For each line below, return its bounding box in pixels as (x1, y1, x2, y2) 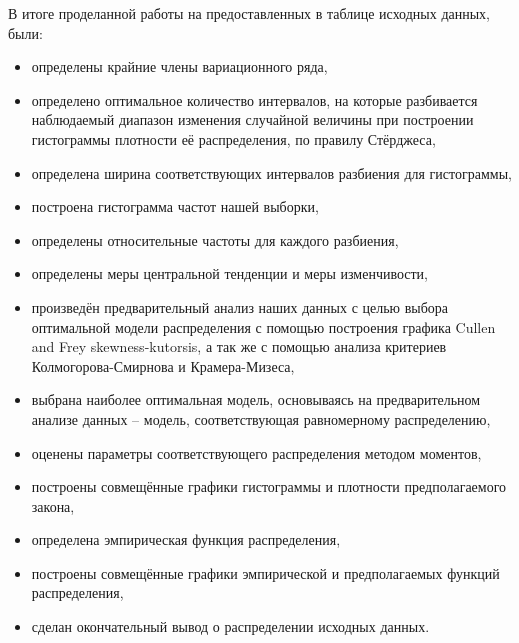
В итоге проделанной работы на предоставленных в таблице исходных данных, (8, 3, 491, 23)
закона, (31, 495, 75, 516)
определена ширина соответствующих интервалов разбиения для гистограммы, (31, 162, 512, 183)
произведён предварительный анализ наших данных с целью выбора (31, 296, 449, 317)
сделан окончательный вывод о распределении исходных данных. (31, 616, 430, 637)
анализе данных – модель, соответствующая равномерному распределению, (31, 408, 491, 429)
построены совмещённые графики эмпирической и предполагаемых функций (31, 562, 500, 583)
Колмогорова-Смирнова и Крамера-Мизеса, (31, 355, 295, 376)
